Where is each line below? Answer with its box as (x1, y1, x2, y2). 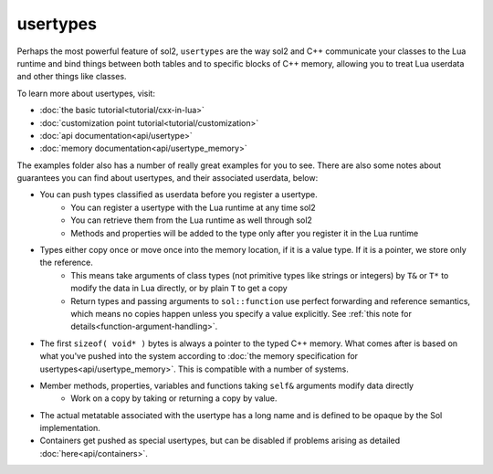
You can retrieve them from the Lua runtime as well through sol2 (70, 215, 312, 226)
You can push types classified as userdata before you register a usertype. (39, 189, 319, 200)
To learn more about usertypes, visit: (16, 88, 155, 99)
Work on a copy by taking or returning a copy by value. (70, 393, 278, 404)
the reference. (39, 257, 93, 269)
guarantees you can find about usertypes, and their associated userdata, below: (16, 173, 319, 184)
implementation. (39, 423, 100, 434)
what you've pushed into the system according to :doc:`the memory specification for (39, 351, 359, 362)
